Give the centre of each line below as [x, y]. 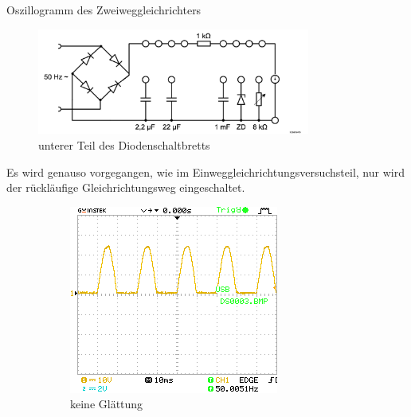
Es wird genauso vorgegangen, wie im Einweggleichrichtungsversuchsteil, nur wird [205, 171]
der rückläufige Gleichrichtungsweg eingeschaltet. [126, 187]
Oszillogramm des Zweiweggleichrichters [104, 10]
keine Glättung [107, 404]
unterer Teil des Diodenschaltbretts [124, 145]
